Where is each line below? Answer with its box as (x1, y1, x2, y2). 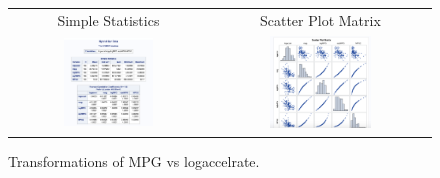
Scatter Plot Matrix (259, 9, 381, 30)
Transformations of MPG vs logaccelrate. (8, 150, 260, 171)
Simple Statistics (57, 9, 160, 30)
